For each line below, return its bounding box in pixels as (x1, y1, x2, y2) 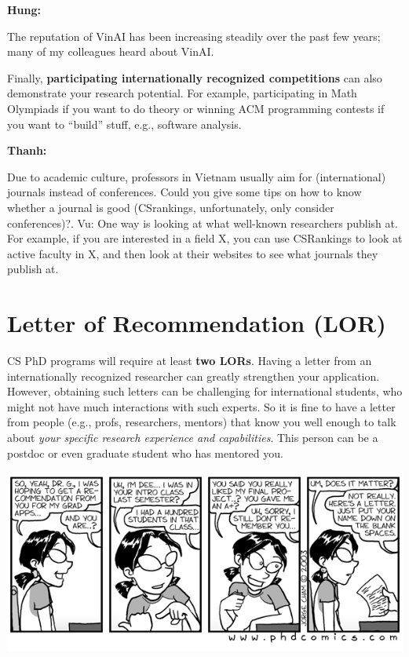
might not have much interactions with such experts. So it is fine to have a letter (7, 398, 396, 414)
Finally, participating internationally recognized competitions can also (7, 69, 382, 86)
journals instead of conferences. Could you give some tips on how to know (7, 184, 362, 200)
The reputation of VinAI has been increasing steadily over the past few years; (7, 27, 381, 44)
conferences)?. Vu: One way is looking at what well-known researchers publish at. (7, 214, 398, 231)
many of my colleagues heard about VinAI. (7, 43, 214, 60)
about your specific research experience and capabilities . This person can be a (7, 429, 378, 445)
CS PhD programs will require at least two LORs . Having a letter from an (7, 352, 372, 369)
